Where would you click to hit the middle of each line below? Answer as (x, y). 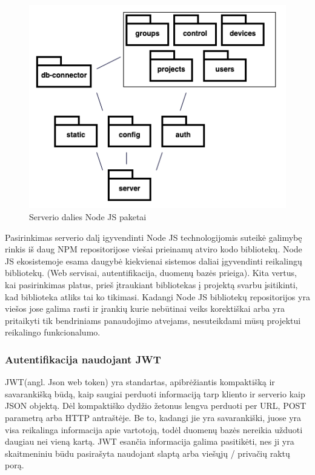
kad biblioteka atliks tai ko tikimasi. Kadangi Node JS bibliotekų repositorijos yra (157, 296)
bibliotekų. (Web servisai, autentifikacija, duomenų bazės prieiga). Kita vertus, (151, 273)
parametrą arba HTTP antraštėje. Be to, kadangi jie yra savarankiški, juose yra (153, 417)
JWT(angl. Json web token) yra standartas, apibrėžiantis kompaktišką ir (140, 382)
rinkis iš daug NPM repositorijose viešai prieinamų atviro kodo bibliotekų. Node (154, 249)
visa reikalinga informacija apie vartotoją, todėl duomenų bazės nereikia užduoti (154, 429)
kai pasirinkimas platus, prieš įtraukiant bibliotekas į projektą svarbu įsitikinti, (151, 285)
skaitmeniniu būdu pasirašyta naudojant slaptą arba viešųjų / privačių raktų (148, 453)
